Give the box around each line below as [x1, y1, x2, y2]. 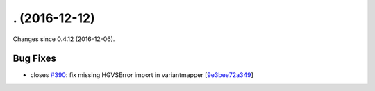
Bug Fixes [12, 53, 57, 65]
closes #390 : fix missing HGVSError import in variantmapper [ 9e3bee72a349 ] [30, 71, 253, 79]
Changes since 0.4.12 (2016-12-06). [12, 35, 115, 43]
